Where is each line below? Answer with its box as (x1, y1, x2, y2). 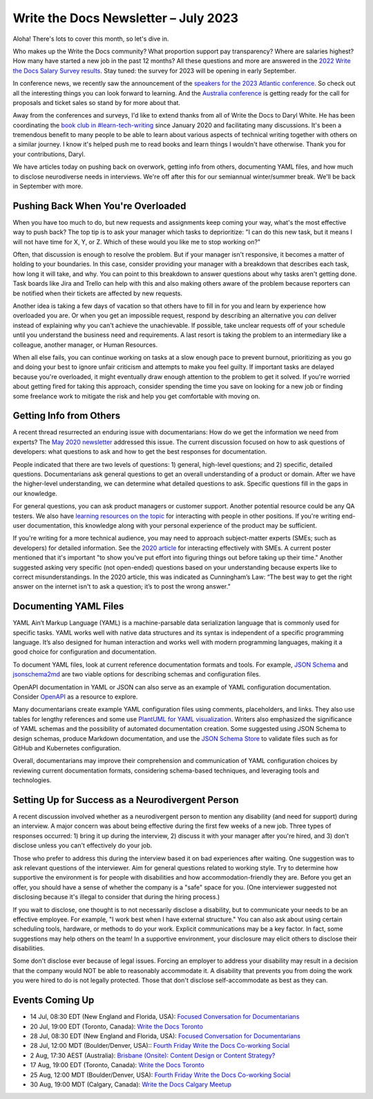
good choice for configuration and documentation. (12, 647, 157, 656)
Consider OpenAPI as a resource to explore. (12, 692, 138, 701)
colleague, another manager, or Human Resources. (12, 340, 158, 349)
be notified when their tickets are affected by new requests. (12, 289, 183, 297)
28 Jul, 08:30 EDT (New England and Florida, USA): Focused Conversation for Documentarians (30, 1031, 300, 1040)
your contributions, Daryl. (12, 149, 86, 158)
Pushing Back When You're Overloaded (12, 200, 186, 212)
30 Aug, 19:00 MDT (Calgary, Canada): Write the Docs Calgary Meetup (30, 1080, 231, 1089)
